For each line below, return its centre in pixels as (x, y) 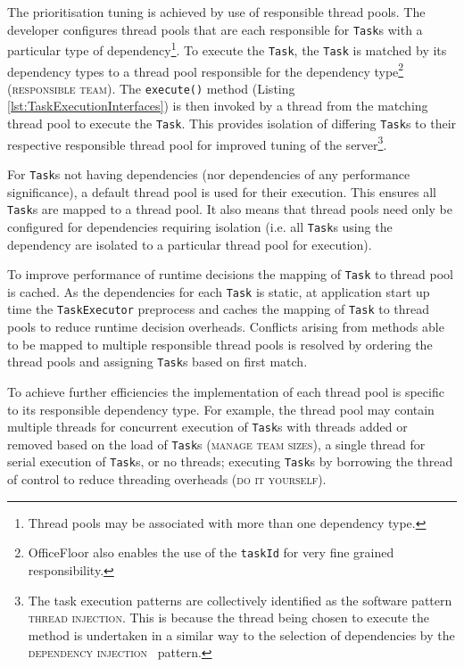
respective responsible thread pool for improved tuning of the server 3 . (197, 143)
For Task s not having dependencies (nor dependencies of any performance (209, 173)
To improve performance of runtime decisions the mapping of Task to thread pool (230, 274)
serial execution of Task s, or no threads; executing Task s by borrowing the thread (230, 461)
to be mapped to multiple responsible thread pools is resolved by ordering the (220, 344)
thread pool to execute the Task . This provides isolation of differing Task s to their (232, 124)
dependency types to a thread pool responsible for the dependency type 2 (206, 70)
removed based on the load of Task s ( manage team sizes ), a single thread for (216, 444)
